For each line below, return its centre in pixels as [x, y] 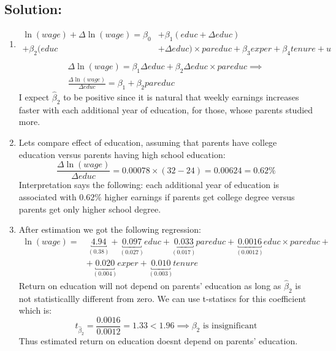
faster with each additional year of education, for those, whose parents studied [166, 109]
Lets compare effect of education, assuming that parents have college [148, 142]
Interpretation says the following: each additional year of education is [149, 185]
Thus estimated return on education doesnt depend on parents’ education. [158, 341]
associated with [48, 196]
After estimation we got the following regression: [110, 229]
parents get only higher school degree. [90, 209]
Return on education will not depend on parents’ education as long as [150, 285]
